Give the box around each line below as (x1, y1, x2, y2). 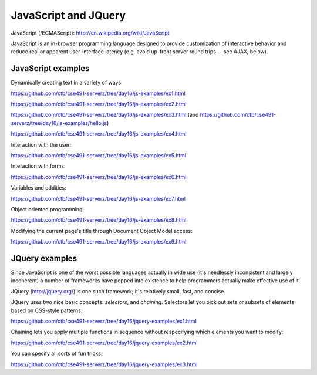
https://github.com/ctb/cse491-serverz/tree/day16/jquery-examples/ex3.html (11, 361, 198, 368)
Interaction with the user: (11, 141, 72, 148)
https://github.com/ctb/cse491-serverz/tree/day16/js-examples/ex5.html (11, 151, 187, 158)
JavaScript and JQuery (11, 9, 126, 22)
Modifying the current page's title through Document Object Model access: (11, 227, 193, 234)
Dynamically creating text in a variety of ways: (11, 79, 123, 86)
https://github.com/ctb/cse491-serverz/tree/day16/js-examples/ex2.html (11, 100, 187, 108)
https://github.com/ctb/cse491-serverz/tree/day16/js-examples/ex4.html (11, 130, 187, 137)
